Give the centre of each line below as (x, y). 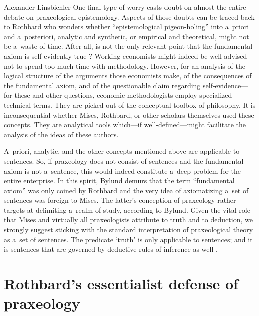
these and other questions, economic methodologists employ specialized (123, 95)
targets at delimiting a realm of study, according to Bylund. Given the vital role (127, 210)
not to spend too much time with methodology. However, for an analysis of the (125, 65)
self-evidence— (225, 85)
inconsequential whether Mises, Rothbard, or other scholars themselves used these (129, 114)
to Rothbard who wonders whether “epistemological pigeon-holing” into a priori (127, 26)
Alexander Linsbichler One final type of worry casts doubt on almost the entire (125, 7)
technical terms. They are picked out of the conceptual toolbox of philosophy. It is (130, 104)
